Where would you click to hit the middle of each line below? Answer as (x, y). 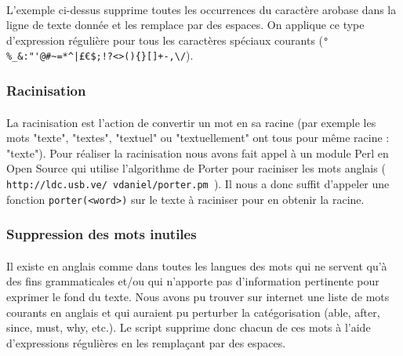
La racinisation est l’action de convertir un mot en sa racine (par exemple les (191, 122)
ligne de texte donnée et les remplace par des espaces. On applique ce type (185, 25)
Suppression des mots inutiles (102, 234)
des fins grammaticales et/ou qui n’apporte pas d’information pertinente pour (193, 281)
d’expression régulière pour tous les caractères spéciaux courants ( (165, 40)
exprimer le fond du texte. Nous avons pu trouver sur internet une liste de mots (198, 296)
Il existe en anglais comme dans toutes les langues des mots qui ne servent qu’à (197, 265)
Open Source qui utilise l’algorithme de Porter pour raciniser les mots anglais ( (196, 168)
